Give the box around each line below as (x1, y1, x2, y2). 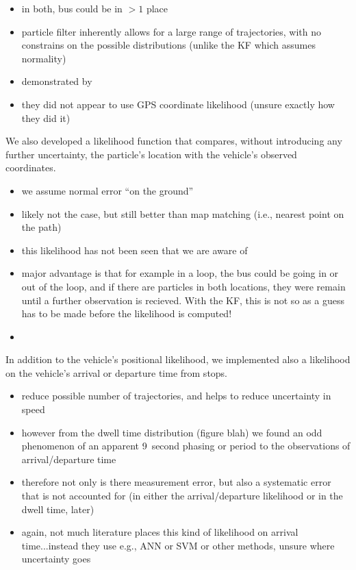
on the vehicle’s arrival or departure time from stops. (5, 365, 228, 380)
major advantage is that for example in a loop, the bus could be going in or (21, 266, 339, 280)
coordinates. (5, 160, 56, 175)
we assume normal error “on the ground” (21, 183, 194, 197)
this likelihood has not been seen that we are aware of (21, 243, 248, 257)
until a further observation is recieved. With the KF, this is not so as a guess (21, 293, 344, 307)
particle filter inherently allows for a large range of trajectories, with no (21, 24, 322, 38)
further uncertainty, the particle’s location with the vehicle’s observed (5, 147, 297, 161)
